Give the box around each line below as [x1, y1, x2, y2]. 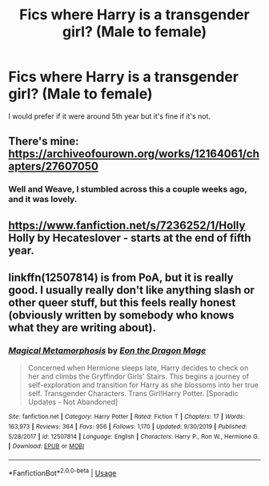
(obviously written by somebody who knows [8, 309, 235, 322]
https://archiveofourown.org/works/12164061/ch [8, 147, 260, 161]
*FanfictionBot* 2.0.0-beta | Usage [8, 467, 117, 478]
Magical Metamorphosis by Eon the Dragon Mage [8, 345, 207, 356]
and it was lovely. [8, 194, 78, 205]
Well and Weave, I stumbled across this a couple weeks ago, [8, 184, 247, 195]
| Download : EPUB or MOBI [8, 443, 85, 451]
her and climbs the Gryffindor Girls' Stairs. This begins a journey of [27, 371, 250, 382]
